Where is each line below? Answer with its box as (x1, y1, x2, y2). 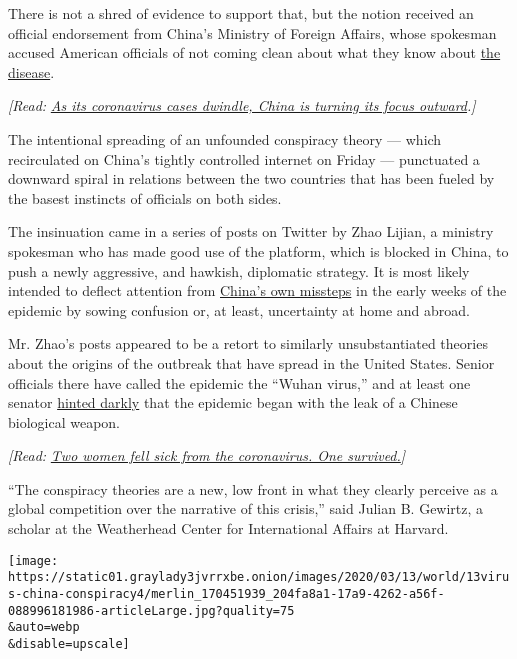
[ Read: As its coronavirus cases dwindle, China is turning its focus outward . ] (8, 95, 476, 116)
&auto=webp (8, 620, 80, 635)
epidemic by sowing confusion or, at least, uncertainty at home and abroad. (8, 299, 470, 320)
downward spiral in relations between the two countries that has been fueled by (8, 168, 495, 189)
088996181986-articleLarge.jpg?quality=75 (8, 603, 295, 618)
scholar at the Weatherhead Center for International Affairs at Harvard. (8, 518, 449, 539)
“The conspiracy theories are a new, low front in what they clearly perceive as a (8, 478, 498, 499)
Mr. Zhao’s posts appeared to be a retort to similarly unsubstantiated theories (8, 333, 488, 354)
